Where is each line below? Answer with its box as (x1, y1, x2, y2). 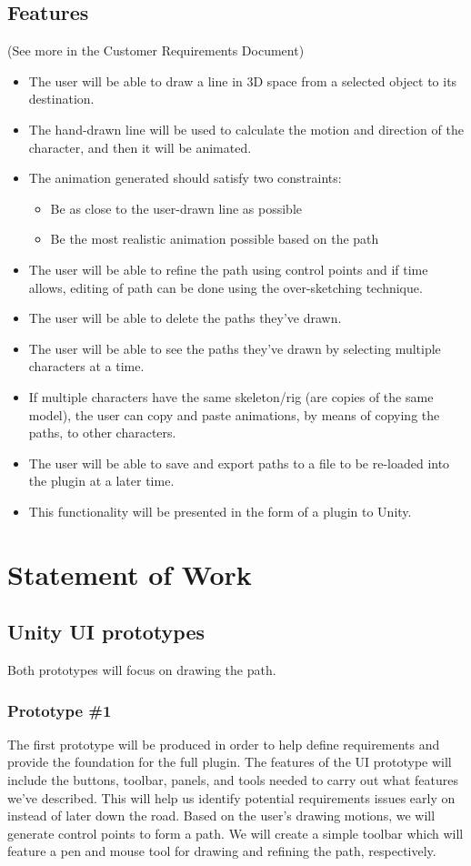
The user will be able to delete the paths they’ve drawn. (28, 308, 342, 327)
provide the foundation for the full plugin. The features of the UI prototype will (7, 752, 452, 771)
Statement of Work (7, 555, 252, 592)
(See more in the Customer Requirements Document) (7, 41, 305, 60)
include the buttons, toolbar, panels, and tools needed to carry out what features (7, 770, 458, 790)
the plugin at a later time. (28, 471, 175, 490)
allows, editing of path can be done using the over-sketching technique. (28, 277, 423, 297)
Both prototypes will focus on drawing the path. (7, 660, 276, 680)
